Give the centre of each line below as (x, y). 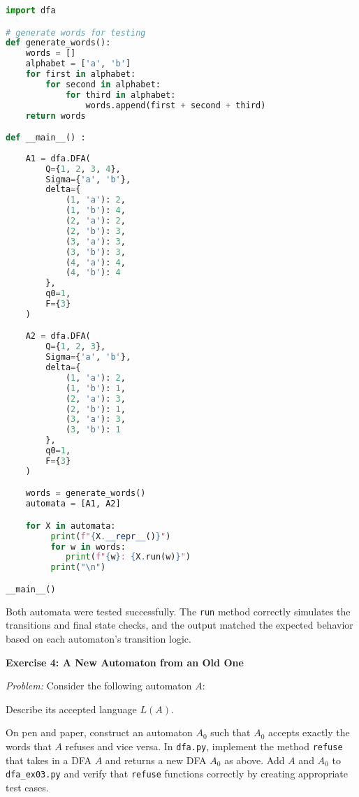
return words (56, 116)
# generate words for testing (76, 32)
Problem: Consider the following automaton (99, 686)
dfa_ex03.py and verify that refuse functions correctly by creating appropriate (177, 774)
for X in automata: (71, 526)
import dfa (31, 10)
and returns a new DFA (156, 760)
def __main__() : (46, 138)
